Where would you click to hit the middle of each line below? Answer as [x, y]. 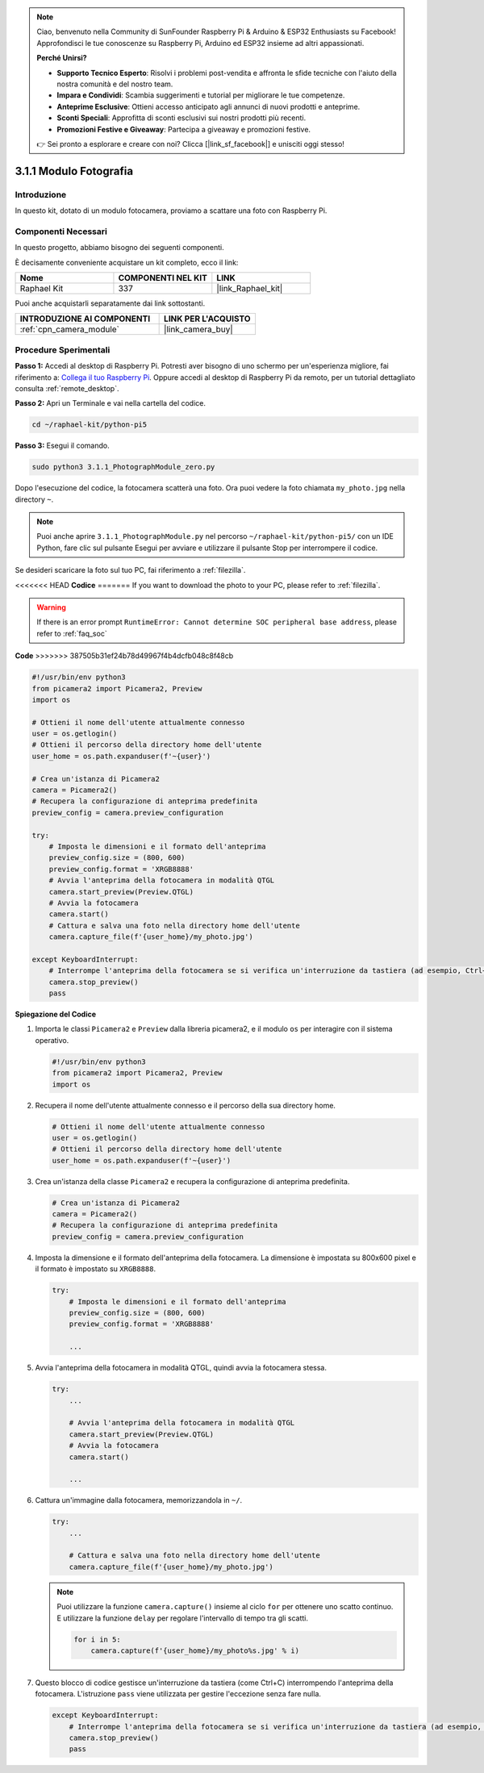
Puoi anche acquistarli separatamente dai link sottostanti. [110, 303]
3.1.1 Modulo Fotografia [74, 171]
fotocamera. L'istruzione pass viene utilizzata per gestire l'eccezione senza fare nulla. [178, 1694]
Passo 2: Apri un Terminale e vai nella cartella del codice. [110, 403]
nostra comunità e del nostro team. [115, 84]
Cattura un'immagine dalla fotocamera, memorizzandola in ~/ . [139, 1500]
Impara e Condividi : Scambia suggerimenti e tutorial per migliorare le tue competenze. [201, 95]
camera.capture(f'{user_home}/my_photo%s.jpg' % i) [195, 1650]
